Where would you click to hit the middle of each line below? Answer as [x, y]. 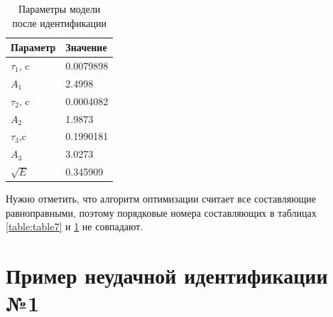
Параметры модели [59, 9]
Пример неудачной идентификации [167, 275]
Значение [86, 47]
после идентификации [59, 22]
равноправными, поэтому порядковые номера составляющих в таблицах [161, 212]
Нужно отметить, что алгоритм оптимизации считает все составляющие [161, 199]
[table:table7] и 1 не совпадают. [75, 226]
